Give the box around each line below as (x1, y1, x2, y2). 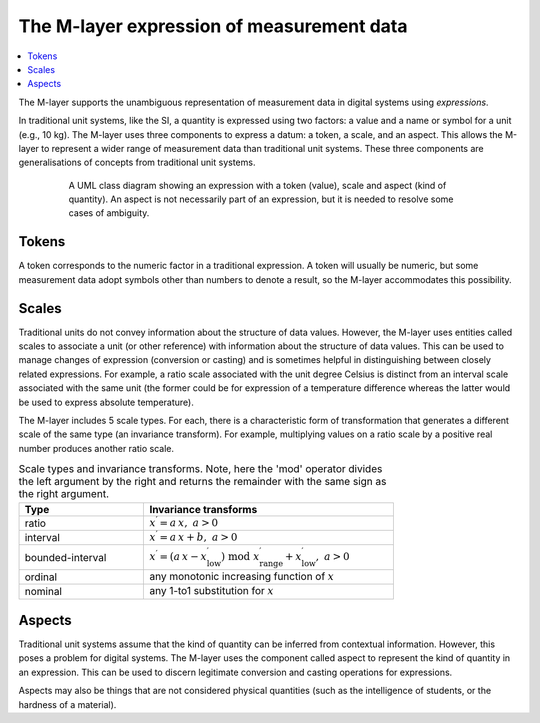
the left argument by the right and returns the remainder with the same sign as (18, 475, 387, 489)
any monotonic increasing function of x (149, 569, 335, 583)
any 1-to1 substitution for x (149, 584, 275, 598)
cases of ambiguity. (68, 207, 150, 219)
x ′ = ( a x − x (149, 548, 207, 564)
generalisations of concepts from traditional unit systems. (18, 156, 256, 169)
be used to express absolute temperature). (18, 396, 194, 408)
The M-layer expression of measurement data (18, 15, 408, 37)
